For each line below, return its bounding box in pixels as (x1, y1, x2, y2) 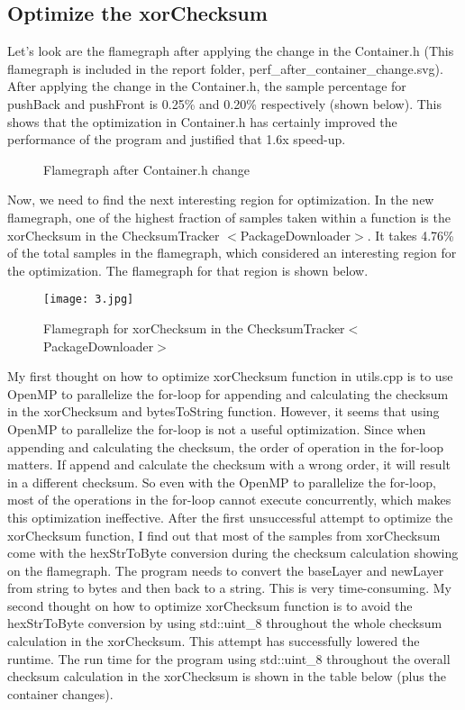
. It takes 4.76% (367, 225, 454, 244)
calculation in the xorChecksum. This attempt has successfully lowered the (7, 632, 420, 651)
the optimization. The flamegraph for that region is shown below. (7, 260, 369, 279)
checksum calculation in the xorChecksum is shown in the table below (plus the (7, 667, 446, 686)
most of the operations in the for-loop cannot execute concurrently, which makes (7, 490, 451, 509)
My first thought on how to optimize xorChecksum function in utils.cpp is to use (7, 367, 453, 386)
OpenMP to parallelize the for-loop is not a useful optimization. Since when (7, 419, 426, 438)
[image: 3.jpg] (43, 293, 134, 306)
